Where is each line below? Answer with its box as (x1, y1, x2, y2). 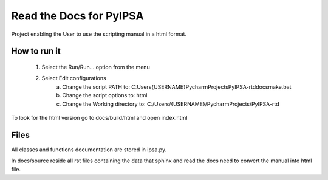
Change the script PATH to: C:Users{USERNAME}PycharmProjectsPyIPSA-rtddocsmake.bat (62, 83, 292, 91)
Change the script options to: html (62, 92, 148, 99)
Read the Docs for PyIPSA (11, 9, 144, 22)
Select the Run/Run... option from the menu (41, 63, 150, 71)
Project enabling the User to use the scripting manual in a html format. (11, 30, 187, 38)
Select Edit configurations (41, 75, 106, 82)
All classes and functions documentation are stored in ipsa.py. (11, 146, 167, 153)
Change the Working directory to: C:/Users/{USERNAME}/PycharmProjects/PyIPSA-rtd (62, 100, 279, 108)
